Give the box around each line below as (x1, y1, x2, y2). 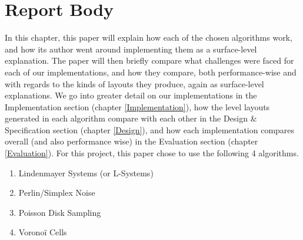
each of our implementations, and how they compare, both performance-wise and (5, 65, 297, 78)
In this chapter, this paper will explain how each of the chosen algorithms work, (5, 31, 292, 44)
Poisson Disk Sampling (18, 206, 101, 218)
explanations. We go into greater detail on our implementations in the (5, 89, 257, 101)
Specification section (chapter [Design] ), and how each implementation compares (5, 123, 295, 136)
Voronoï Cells (18, 226, 67, 238)
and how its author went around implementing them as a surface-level (5, 42, 257, 55)
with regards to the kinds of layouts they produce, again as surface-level (5, 77, 264, 90)
